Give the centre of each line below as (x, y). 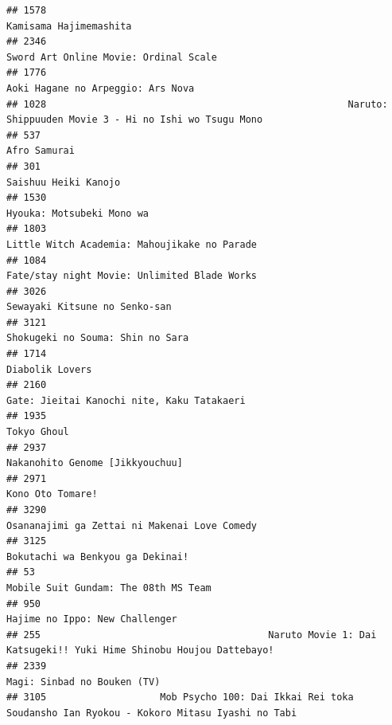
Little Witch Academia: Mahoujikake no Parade (132, 244)
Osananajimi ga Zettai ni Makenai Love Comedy (132, 525)
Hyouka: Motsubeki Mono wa (78, 213)
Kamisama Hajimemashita (69, 26)
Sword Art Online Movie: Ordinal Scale (112, 57)
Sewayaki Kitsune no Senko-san (89, 307)
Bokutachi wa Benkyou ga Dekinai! (98, 556)
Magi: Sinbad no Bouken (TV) (83, 682)
